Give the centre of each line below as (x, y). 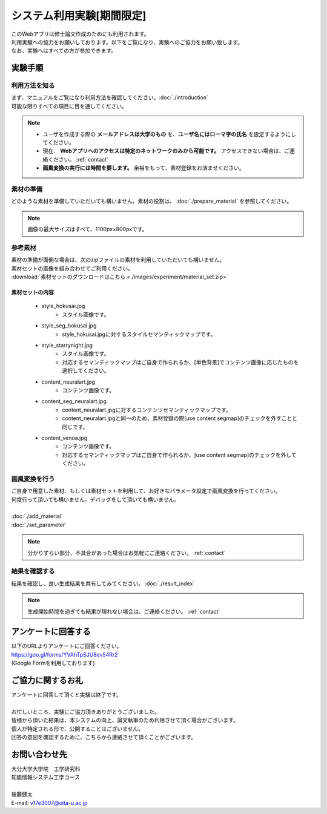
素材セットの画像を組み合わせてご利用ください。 (72, 268)
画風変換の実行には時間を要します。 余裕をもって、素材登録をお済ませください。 (144, 168)
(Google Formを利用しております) (53, 663)
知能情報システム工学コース (45, 777)
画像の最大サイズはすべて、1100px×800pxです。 (88, 229)
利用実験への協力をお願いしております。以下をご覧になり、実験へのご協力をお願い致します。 (127, 42)
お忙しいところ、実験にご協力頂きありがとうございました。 (85, 712)
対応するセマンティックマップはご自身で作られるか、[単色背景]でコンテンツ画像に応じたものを (180, 362)
